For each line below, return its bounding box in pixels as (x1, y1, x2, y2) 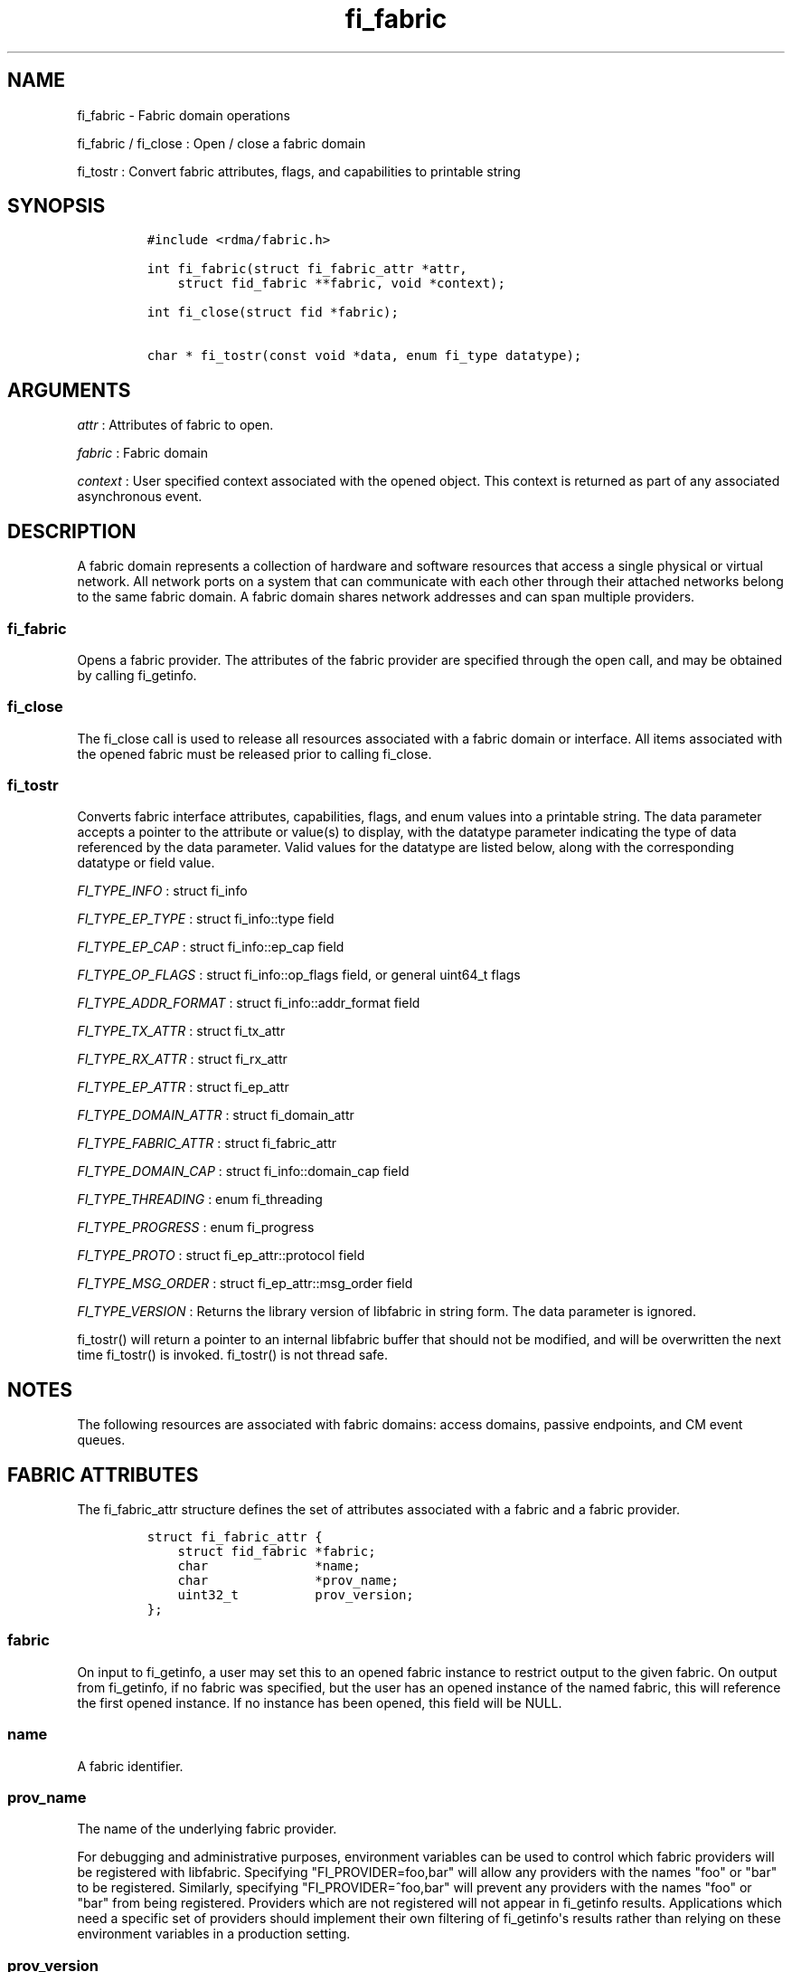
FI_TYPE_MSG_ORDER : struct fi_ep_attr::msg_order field (77, 1275, 413, 1292)
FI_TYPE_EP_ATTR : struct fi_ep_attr (77, 1079, 289, 1095)
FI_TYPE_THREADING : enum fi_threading (77, 1191, 323, 1208)
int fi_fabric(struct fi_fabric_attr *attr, (146, 261, 467, 277)
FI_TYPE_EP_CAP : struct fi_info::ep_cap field (77, 939, 344, 955)
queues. (77, 1432, 126, 1448)
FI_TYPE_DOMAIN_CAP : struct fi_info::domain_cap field (77, 1163, 410, 1180)
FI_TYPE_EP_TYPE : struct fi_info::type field (77, 911, 335, 927)
